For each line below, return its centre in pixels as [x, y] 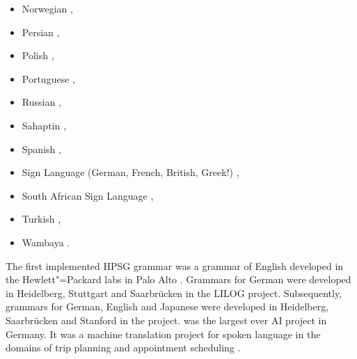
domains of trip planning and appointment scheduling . [123, 348]
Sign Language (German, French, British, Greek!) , [130, 172]
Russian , [41, 102]
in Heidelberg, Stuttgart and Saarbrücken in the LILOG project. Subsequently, [174, 293]
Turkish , [41, 219]
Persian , [41, 32]
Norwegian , [47, 8]
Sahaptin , [44, 125]
